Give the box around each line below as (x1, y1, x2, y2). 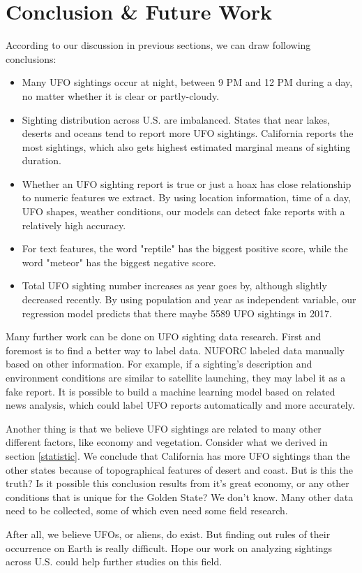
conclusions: (6, 51, 56, 66)
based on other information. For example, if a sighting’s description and (6, 356, 312, 371)
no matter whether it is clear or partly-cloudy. (22, 88, 220, 103)
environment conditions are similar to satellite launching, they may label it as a (6, 370, 346, 384)
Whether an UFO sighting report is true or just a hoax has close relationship (22, 176, 352, 191)
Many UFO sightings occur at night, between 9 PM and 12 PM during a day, (22, 75, 353, 89)
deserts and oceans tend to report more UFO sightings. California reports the (22, 126, 354, 140)
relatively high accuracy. (22, 217, 126, 232)
